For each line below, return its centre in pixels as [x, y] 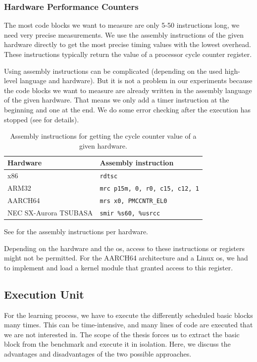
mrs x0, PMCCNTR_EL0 [133, 201]
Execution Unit [44, 294]
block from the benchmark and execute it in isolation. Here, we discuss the [117, 344]
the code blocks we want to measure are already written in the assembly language [128, 90]
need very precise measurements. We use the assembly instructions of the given [124, 34]
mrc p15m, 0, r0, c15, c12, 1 [149, 189]
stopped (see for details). [42, 119]
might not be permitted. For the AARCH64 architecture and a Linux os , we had [126, 258]
